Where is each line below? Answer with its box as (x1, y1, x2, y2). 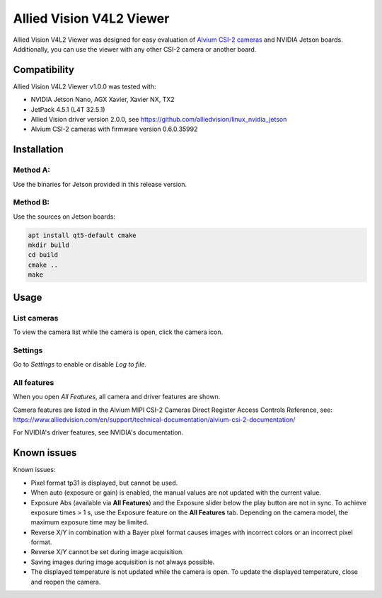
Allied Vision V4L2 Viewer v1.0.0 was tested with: (13, 82, 156, 91)
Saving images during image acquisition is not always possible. (30, 558, 215, 566)
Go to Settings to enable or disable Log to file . (13, 360, 147, 369)
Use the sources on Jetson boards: (13, 212, 116, 221)
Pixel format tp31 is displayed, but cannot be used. (30, 478, 178, 487)
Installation (13, 144, 64, 156)
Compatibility (13, 64, 74, 76)
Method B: (13, 197, 50, 207)
